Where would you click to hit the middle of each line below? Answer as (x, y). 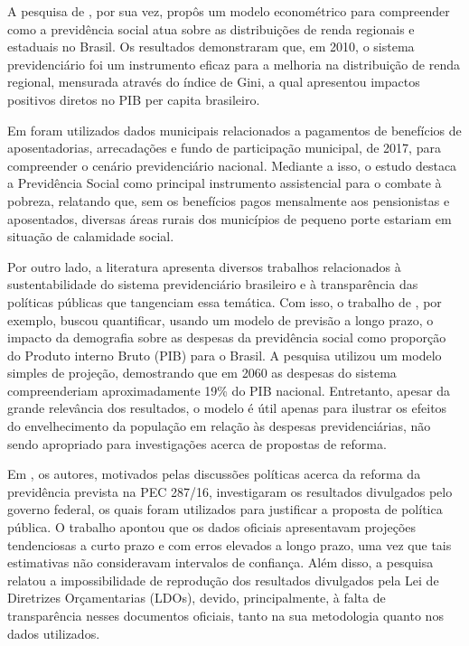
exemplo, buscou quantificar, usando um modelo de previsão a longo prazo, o (220, 319)
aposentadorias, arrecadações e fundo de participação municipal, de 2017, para (224, 148)
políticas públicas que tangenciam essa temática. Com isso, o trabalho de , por (225, 301)
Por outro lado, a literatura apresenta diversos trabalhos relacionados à (204, 266)
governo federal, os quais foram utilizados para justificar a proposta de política (225, 509)
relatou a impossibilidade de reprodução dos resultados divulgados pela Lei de (223, 580)
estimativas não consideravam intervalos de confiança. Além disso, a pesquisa (220, 562)
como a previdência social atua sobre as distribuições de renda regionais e (211, 28)
